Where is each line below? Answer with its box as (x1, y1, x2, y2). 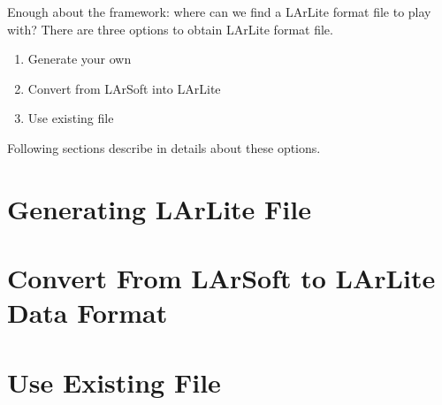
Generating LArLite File (7, 190, 311, 226)
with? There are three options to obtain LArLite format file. (7, 19, 333, 38)
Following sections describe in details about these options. (7, 138, 321, 157)
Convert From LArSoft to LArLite (7, 260, 436, 296)
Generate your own (27, 50, 132, 68)
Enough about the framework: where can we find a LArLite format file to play (7, 3, 431, 20)
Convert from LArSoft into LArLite (27, 79, 221, 97)
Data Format (7, 294, 168, 331)
